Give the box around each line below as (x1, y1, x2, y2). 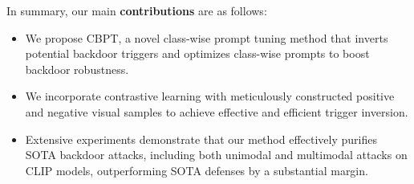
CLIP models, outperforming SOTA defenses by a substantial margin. (25, 162, 368, 178)
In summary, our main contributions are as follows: (6, 2, 267, 18)
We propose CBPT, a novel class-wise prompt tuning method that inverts (25, 29, 388, 46)
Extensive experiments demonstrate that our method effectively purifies (25, 130, 377, 147)
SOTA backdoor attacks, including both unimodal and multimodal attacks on (25, 146, 408, 163)
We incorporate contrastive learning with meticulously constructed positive (25, 88, 395, 104)
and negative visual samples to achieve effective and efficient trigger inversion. (25, 103, 408, 120)
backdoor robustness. (25, 60, 129, 77)
